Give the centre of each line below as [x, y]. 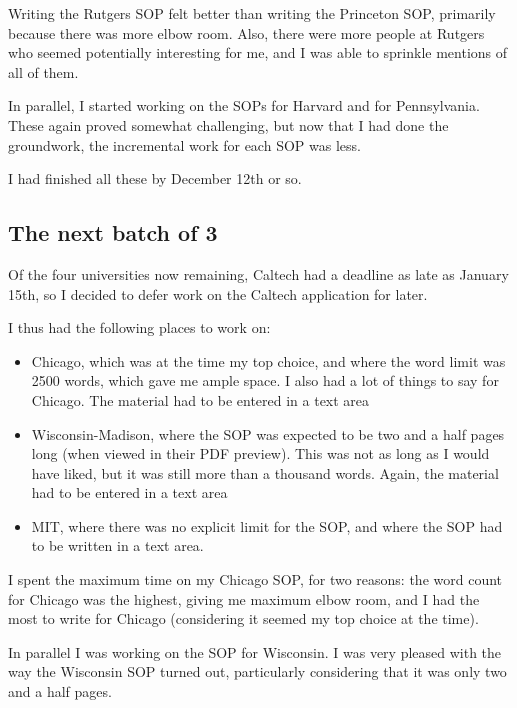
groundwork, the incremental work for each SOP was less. [184, 144]
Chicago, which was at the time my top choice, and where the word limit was [268, 360]
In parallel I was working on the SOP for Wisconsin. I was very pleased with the [255, 651]
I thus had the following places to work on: [139, 327]
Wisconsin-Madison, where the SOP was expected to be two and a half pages [268, 433]
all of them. [43, 71]
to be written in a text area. [117, 545]
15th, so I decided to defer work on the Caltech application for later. [218, 293]
